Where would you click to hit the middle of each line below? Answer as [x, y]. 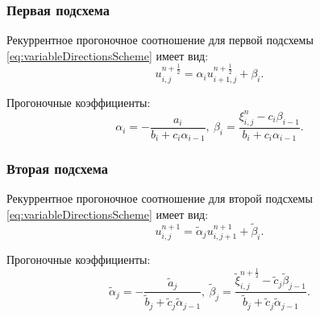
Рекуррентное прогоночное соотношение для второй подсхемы [160, 198]
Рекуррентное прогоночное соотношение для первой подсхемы [160, 40]
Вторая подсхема [58, 169]
